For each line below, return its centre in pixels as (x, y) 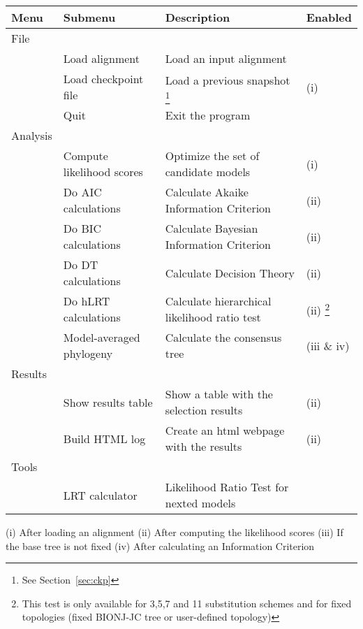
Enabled (329, 17)
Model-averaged (102, 337)
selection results (204, 410)
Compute (86, 156)
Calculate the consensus (223, 337)
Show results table (108, 402)
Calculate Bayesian (212, 228)
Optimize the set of (212, 156)
